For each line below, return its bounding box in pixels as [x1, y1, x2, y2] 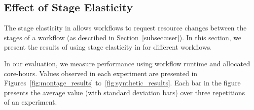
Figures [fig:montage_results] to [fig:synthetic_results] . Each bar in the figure [4, 78, 241, 88]
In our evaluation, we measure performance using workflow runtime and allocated [4, 58, 250, 68]
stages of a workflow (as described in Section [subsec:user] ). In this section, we [4, 32, 242, 42]
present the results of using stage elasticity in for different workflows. [4, 42, 212, 52]
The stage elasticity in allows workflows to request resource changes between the [4, 23, 247, 33]
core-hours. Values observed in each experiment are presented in [4, 68, 198, 78]
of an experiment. [4, 97, 57, 107]
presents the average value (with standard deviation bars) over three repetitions [4, 87, 245, 97]
